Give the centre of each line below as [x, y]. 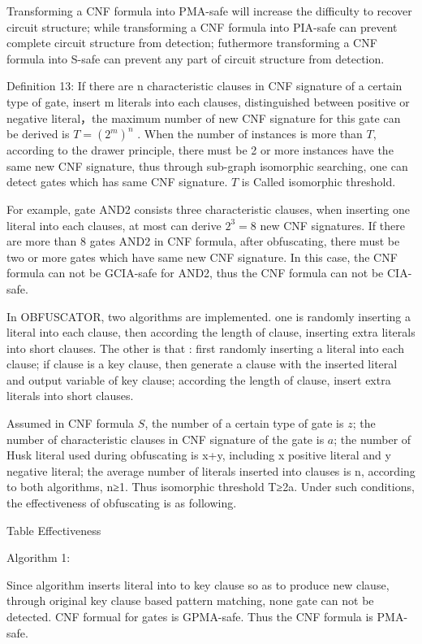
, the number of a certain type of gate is [244, 423]
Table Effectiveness [54, 530]
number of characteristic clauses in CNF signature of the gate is [166, 439]
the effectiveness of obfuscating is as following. [122, 503]
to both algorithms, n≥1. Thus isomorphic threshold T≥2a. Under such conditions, [211, 487]
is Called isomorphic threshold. [319, 182]
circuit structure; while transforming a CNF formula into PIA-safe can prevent [202, 26]
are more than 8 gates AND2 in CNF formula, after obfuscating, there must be [203, 241]
